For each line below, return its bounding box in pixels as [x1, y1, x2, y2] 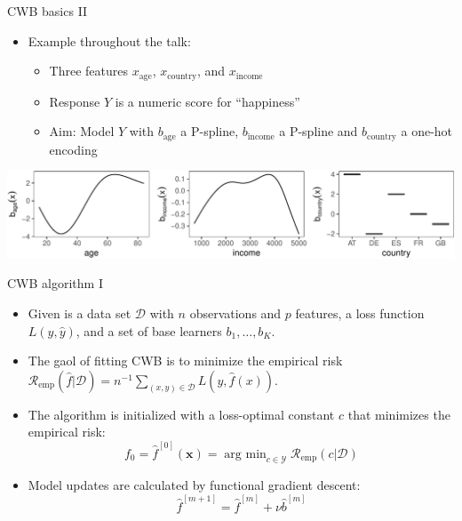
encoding [49, 140, 98, 158]
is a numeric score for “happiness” [115, 92, 300, 110]
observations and [189, 303, 282, 322]
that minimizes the [347, 405, 450, 423]
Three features [49, 61, 129, 80]
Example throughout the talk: [28, 31, 191, 50]
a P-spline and [279, 122, 358, 140]
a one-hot [401, 122, 453, 140]
